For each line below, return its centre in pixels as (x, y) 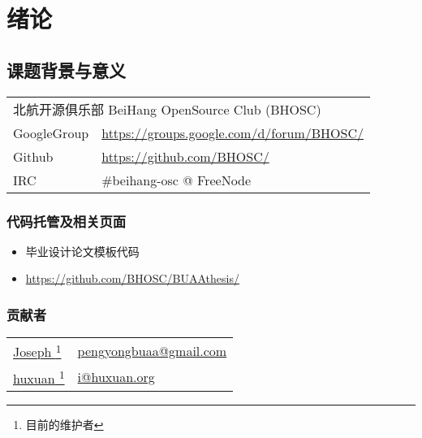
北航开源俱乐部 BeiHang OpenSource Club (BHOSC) (167, 109)
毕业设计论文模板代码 (82, 251)
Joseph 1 (37, 351)
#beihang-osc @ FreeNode (177, 180)
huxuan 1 (39, 377)
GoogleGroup (51, 132)
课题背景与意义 (66, 69)
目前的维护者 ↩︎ (65, 424)
